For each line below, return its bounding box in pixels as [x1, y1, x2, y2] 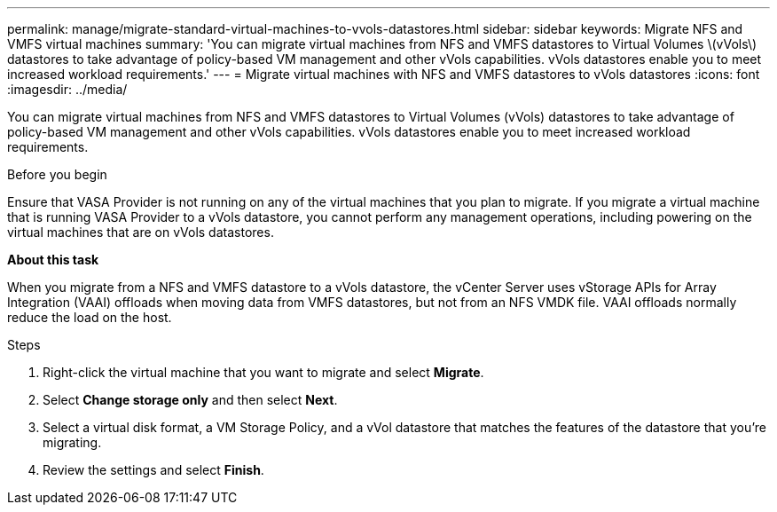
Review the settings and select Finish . [43, 462, 264, 477]
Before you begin [7, 167, 107, 182]
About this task [7, 252, 99, 267]
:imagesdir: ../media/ [7, 82, 128, 97]
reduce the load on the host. [7, 310, 172, 325]
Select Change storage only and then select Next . [43, 392, 338, 407]
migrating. [43, 435, 102, 450]
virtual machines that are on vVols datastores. [7, 224, 274, 240]
